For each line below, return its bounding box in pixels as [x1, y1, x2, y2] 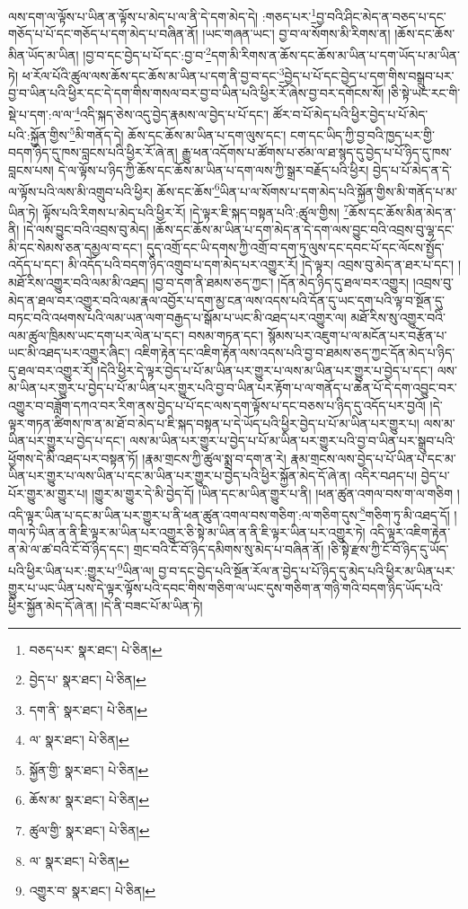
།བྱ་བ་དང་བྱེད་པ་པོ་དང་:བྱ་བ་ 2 [83, 42, 211, 64]
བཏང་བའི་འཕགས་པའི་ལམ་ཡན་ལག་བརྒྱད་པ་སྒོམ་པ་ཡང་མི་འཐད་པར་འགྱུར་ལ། [8, 308, 347, 327]
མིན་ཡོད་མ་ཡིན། [8, 45, 79, 64]
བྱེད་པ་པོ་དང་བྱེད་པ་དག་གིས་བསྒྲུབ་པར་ [284, 66, 455, 84]
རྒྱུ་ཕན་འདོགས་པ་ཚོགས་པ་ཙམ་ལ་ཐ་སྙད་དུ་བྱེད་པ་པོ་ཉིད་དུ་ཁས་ [181, 143, 452, 162]
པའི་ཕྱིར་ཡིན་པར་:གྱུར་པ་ [8, 560, 118, 579]
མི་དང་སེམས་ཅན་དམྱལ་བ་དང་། [8, 237, 143, 256]
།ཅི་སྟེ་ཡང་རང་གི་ [387, 84, 461, 102]
